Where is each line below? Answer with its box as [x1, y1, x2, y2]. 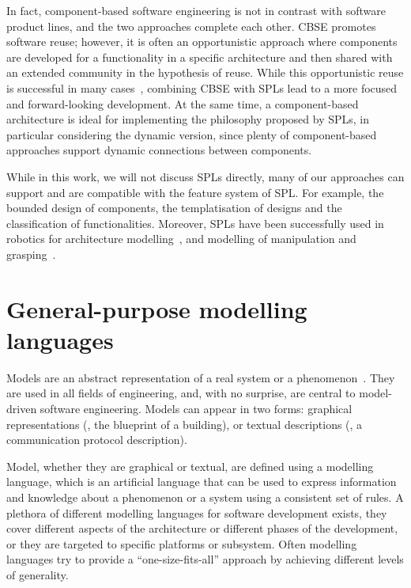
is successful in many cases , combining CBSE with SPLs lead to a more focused [6, 79, 398, 96]
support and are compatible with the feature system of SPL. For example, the [6, 184, 384, 200]
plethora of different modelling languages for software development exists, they [6, 504, 387, 521]
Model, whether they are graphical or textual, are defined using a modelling [6, 457, 374, 474]
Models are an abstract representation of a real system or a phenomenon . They [6, 369, 395, 385]
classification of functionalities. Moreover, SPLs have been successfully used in [6, 214, 384, 231]
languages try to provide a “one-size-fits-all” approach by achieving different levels [6, 551, 404, 567]
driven [6, 400, 37, 416]
